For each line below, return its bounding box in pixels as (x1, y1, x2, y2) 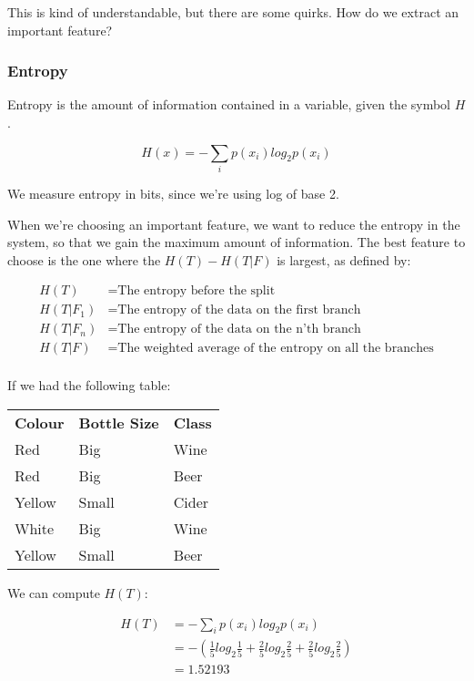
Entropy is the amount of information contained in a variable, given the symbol (7, 95, 451, 114)
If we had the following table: (7, 376, 171, 395)
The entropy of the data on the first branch (117, 304, 361, 317)
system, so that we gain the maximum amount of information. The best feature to (7, 232, 466, 252)
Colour (15, 412, 65, 434)
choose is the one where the (7, 250, 161, 269)
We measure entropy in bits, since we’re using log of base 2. (7, 183, 339, 202)
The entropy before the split (117, 284, 276, 298)
